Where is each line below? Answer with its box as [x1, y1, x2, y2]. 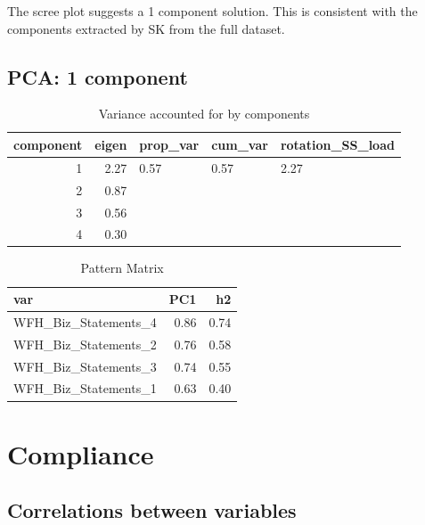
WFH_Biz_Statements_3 [13, 357, 157, 375]
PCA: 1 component [7, 62, 188, 90]
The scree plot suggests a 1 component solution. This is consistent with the [7, 2, 418, 20]
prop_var [139, 135, 200, 153]
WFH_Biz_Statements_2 [13, 334, 157, 353]
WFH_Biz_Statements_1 [13, 379, 157, 398]
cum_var [211, 135, 268, 153]
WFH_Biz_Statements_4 [13, 312, 157, 331]
